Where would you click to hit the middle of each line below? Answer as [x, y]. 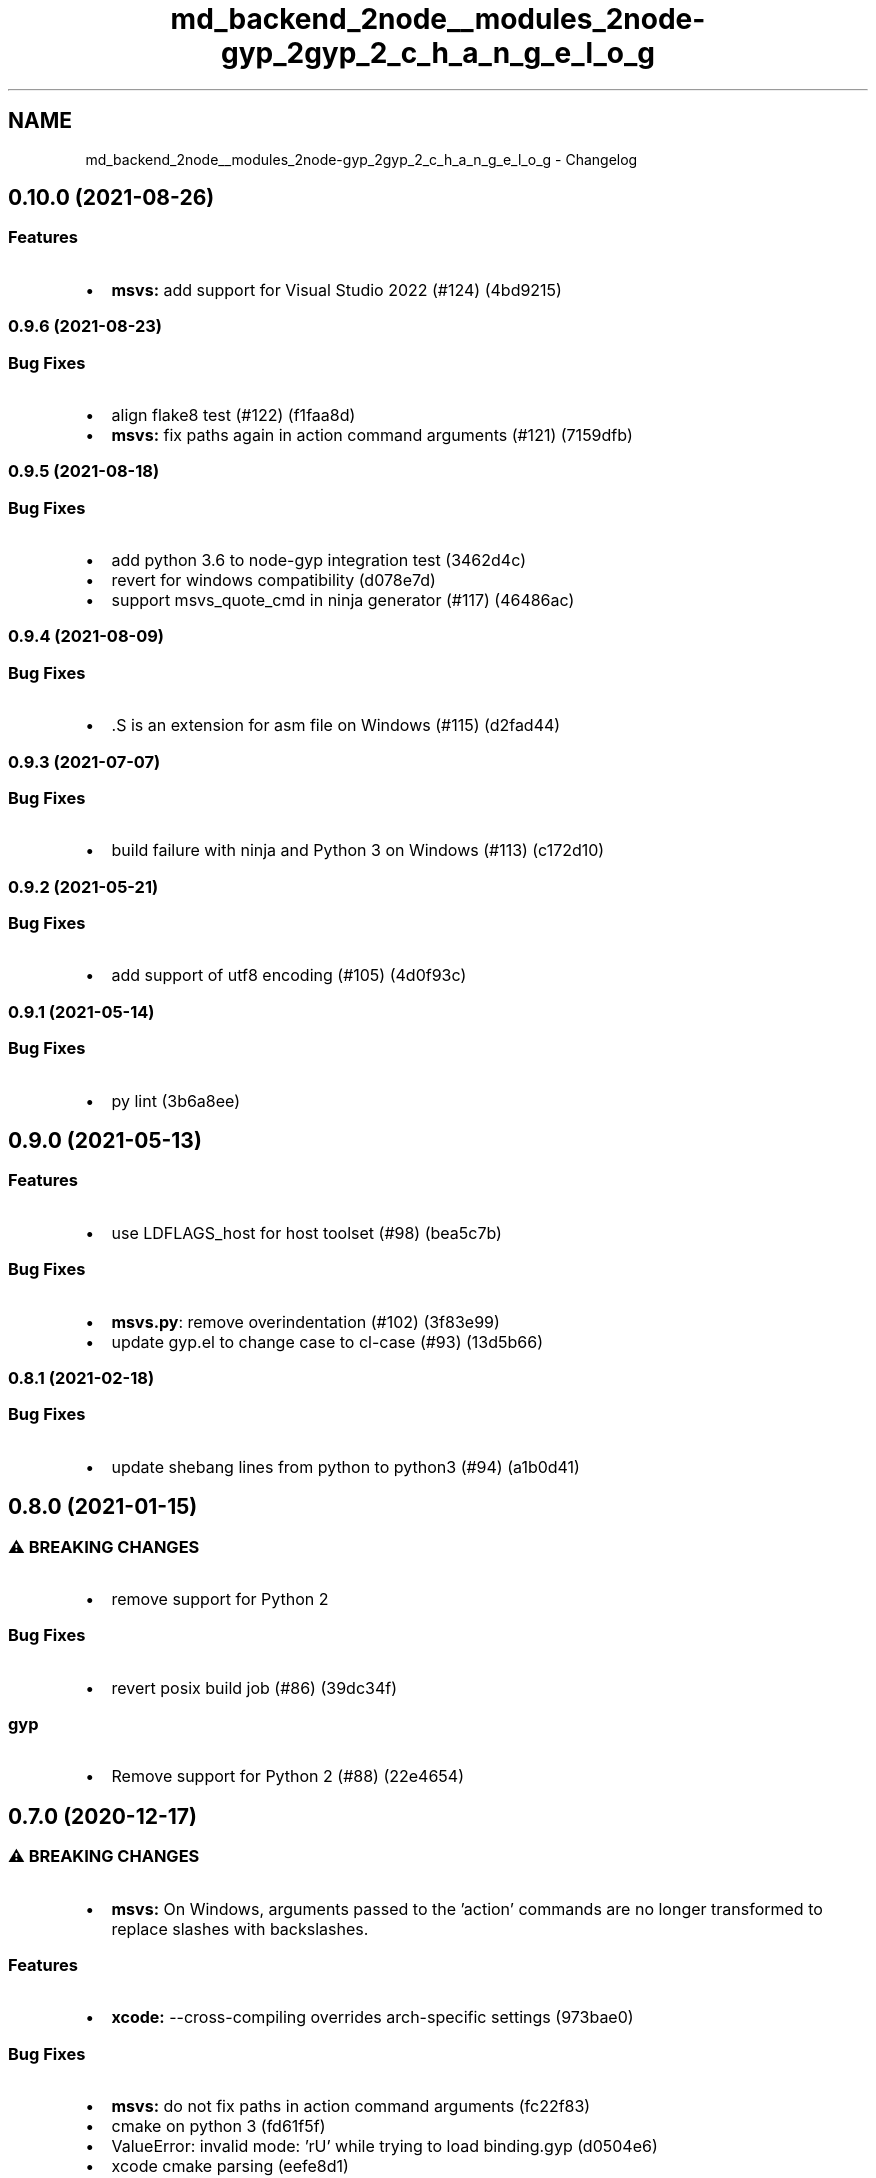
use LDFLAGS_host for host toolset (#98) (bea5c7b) [306, 1232]
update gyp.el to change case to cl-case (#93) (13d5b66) [327, 1341]
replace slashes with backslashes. [240, 1928]
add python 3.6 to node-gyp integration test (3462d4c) [318, 560]
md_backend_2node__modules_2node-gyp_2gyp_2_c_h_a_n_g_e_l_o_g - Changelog [361, 159]
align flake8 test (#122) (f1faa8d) [233, 414]
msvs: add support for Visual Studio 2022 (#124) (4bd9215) [336, 289]
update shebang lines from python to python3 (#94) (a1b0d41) [345, 1466]
